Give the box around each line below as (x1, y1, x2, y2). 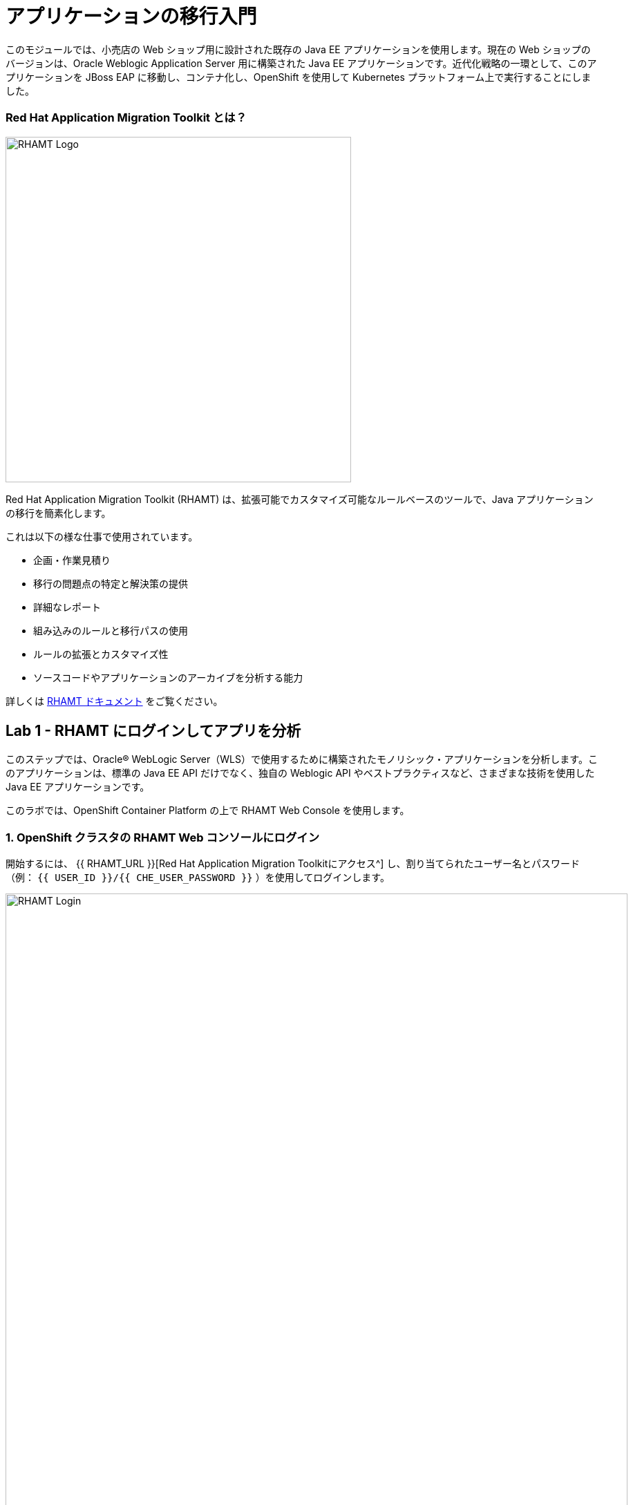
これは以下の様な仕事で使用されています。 (6, 530, 198, 542)
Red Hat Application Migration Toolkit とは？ (6, 111, 247, 125)
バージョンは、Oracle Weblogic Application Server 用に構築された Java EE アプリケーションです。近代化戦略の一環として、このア (6, 57, 597, 69)
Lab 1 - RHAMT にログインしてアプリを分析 (6, 721, 301, 739)
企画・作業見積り (33, 553, 111, 566)
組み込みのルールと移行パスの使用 (33, 624, 188, 636)
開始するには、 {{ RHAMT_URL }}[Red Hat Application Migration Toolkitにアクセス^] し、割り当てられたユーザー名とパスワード (6, 858, 580, 870)
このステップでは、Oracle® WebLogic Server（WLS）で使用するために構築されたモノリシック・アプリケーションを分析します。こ (6, 753, 598, 766)
